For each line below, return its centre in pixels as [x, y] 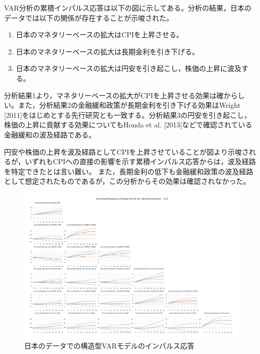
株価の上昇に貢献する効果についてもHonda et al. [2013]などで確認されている [128, 125]
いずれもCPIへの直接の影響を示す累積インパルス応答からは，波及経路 [140, 161]
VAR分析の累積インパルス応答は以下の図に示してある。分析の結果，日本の [128, 8]
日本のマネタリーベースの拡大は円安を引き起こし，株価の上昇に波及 [129, 68]
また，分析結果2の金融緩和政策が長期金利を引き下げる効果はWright [129, 105]
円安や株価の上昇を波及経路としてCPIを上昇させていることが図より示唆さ [126, 151]
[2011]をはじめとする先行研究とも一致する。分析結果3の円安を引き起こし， [128, 115]
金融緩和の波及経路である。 [50, 134]
